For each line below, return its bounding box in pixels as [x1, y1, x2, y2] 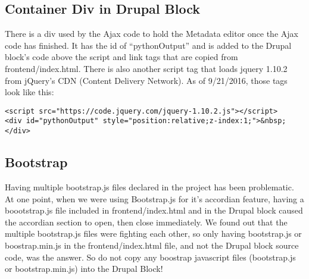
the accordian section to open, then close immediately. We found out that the [5, 215, 288, 228]
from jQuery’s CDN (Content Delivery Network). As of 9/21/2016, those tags [5, 74, 288, 86]
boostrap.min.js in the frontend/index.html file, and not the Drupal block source [5, 239, 299, 251]
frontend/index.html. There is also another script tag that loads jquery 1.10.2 [5, 62, 288, 74]
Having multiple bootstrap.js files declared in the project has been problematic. [5, 180, 294, 193]
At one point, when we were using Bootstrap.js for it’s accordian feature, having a [5, 192, 304, 205]
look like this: [5, 86, 54, 98]
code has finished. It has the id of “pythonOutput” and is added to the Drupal [5, 39, 292, 51]
